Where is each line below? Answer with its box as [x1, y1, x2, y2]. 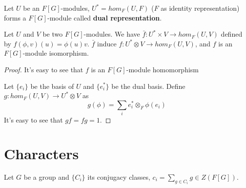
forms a [4, 12, 26, 22]
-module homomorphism [126, 64, 199, 74]
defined [221, 29, 243, 39]
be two [42, 29, 63, 39]
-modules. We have [83, 29, 140, 39]
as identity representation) [161, 3, 240, 13]
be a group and [23, 171, 69, 182]
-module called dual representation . [47, 12, 162, 22]
